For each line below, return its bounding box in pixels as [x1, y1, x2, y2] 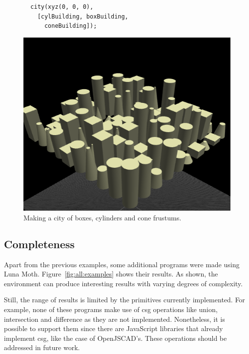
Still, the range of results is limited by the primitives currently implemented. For [4, 295, 245, 305]
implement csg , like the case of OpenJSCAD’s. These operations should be [4, 333, 227, 343]
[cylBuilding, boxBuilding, [37, 13, 128, 20]
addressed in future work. [4, 342, 80, 353]
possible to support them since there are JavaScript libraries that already [4, 323, 223, 334]
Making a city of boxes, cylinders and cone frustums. [23, 212, 182, 222]
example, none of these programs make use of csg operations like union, [4, 304, 218, 314]
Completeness [4, 236, 75, 251]
